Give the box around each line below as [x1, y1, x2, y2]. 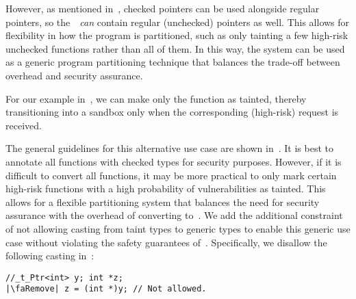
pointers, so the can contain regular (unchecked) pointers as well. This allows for [5, 14, 350, 29]
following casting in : [5, 248, 94, 263]
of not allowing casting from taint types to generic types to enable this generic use [5, 221, 351, 235]
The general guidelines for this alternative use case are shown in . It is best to [5, 141, 333, 155]
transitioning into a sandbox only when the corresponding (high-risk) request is [5, 105, 339, 119]
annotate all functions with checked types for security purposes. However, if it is [5, 154, 342, 168]
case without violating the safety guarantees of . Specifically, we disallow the [5, 235, 327, 249]
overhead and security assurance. [5, 68, 143, 82]
